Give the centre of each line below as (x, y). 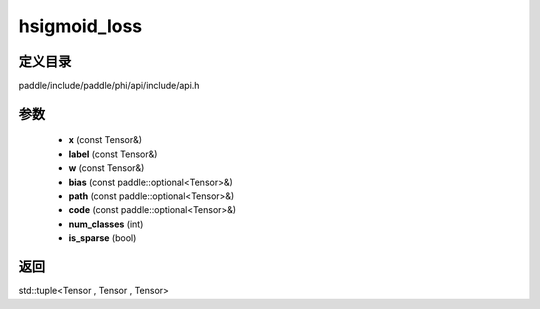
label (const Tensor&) (113, 154)
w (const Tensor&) (106, 168)
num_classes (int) (106, 224)
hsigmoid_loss (80, 26)
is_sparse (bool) (102, 238)
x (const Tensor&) (105, 140)
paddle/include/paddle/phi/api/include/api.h (109, 86)
